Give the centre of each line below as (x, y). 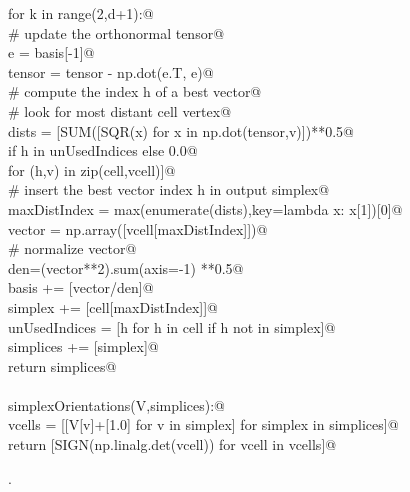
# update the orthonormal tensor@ (116, 32)
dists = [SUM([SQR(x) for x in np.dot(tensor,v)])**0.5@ (181, 130)
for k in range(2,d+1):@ (81, 13)
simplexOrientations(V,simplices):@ (116, 404)
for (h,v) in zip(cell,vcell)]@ (92, 169)
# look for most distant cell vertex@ (120, 110)
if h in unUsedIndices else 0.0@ (103, 150)
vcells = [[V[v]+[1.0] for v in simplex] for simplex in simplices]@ (203, 424)
